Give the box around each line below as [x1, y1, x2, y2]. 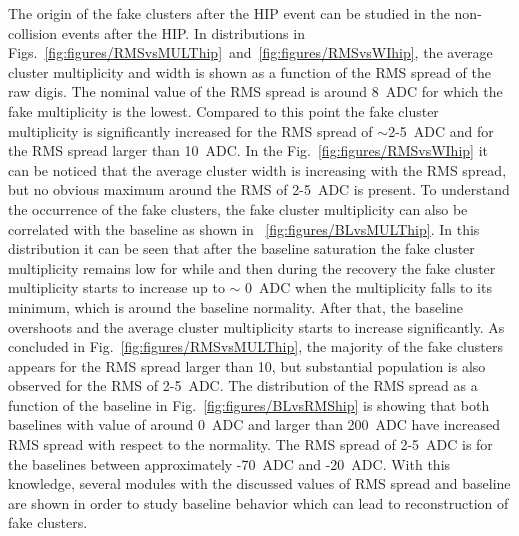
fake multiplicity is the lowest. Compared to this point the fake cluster [8, 100, 439, 121]
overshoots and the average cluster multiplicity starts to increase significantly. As [8, 316, 505, 337]
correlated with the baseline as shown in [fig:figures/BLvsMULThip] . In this [8, 218, 480, 239]
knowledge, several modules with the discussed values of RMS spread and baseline [8, 473, 511, 494]
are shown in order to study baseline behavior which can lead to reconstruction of [8, 492, 509, 513]
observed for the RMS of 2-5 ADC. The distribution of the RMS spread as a [8, 375, 478, 396]
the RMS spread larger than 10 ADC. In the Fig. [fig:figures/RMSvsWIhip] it [8, 140, 488, 161]
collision [8, 22, 58, 43]
